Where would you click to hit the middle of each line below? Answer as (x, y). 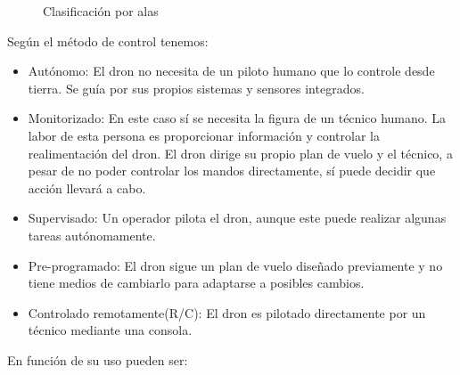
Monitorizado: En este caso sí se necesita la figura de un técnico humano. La (237, 118)
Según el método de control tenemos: (108, 41)
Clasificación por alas (101, 11)
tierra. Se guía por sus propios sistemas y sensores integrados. (196, 88)
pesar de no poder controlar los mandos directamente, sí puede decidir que (232, 171)
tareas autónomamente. (92, 235)
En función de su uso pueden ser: (98, 359)
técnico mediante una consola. (110, 330)
